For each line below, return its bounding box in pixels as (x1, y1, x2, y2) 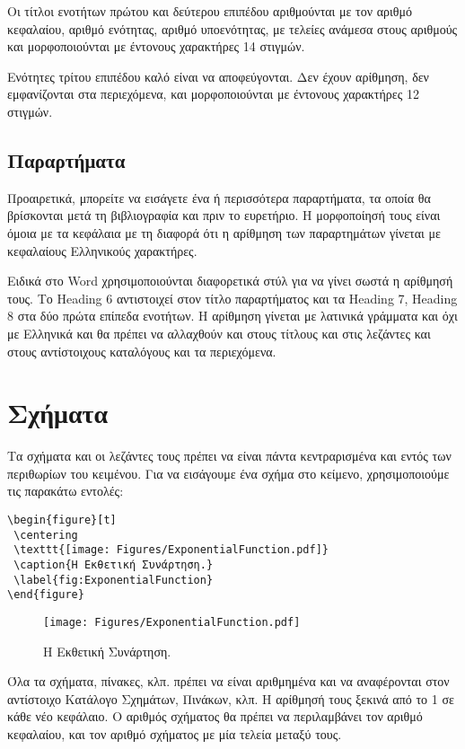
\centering (13, 528, 78, 542)
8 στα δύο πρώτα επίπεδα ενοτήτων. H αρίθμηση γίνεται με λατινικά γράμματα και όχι (7, 306, 458, 325)
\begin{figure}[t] (7, 514, 117, 527)
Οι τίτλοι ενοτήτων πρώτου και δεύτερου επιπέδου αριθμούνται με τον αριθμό (7, 2, 412, 20)
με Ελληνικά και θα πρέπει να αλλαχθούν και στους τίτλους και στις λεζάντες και (7, 323, 431, 342)
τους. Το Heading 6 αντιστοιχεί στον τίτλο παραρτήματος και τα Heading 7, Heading (7, 288, 458, 307)
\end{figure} (7, 588, 84, 602)
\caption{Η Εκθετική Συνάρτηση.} (13, 558, 214, 571)
